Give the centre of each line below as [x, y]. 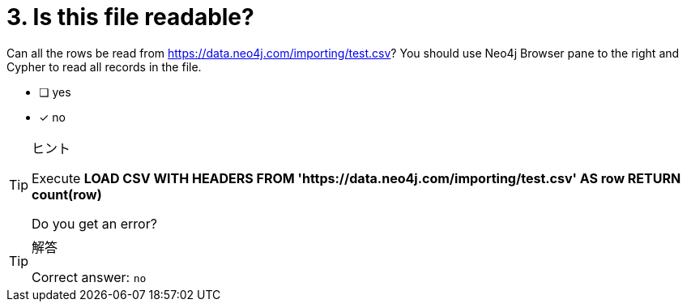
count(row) [67, 194]
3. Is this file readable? [130, 17]
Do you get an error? [94, 223]
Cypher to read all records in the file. [104, 66]
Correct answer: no [89, 277]
